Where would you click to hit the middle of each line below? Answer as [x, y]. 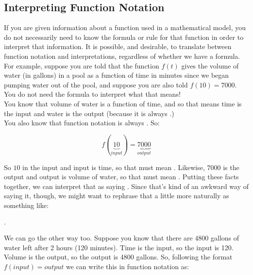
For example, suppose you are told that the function [82, 65]
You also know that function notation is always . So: [82, 123]
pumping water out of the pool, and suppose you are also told [96, 84]
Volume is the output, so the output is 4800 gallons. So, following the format [118, 257]
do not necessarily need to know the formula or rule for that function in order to [124, 37]
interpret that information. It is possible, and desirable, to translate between [118, 46]
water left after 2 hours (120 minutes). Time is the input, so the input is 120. [119, 247]
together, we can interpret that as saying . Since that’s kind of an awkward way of [126, 186]
